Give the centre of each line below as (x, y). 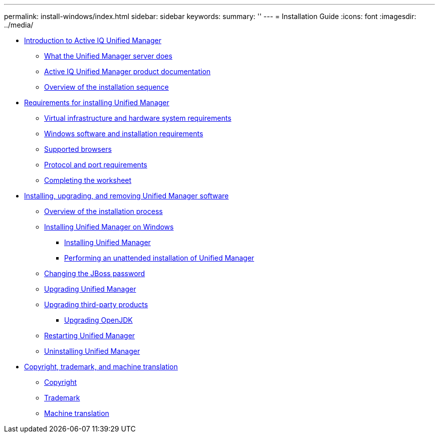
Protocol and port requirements (96, 165)
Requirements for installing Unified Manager (97, 102)
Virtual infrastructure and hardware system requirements (138, 118)
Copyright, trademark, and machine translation (101, 367)
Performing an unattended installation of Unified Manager (159, 258)
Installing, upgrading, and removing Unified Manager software (127, 196)
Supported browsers (78, 149)
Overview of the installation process (103, 211)
